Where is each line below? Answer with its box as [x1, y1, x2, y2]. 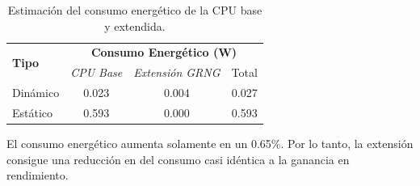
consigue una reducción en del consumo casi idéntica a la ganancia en [6, 150, 350, 167]
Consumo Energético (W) [90, 44, 237, 61]
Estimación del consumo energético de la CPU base [7, 2, 262, 18]
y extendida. [104, 17, 166, 34]
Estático [12, 104, 53, 120]
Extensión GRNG [133, 64, 220, 81]
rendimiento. [6, 167, 69, 184]
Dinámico [12, 84, 60, 101]
